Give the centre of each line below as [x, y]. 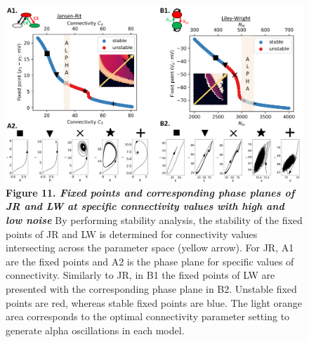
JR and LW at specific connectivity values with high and [145, 206]
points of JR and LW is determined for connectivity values [132, 234]
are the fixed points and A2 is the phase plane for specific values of [150, 261]
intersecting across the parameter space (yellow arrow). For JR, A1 [150, 248]
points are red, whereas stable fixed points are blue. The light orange [154, 302]
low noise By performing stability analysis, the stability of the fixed [154, 219]
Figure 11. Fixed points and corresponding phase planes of [150, 192]
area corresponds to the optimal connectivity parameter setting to [148, 316]
